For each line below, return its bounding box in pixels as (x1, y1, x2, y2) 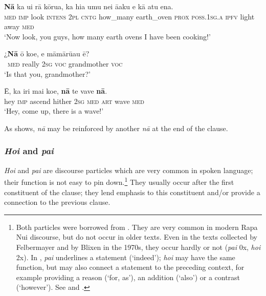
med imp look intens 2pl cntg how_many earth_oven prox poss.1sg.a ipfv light (4, 11, 255, 22)
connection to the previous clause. (4, 197, 110, 207)
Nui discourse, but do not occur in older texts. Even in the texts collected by (16, 231, 257, 242)
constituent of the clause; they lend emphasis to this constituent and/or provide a (4, 186, 260, 197)
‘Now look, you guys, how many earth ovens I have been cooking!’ (4, 31, 211, 41)
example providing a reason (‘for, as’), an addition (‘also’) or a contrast (16, 271, 240, 282)
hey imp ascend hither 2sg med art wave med (4, 95, 144, 106)
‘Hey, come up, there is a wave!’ (4, 105, 104, 116)
